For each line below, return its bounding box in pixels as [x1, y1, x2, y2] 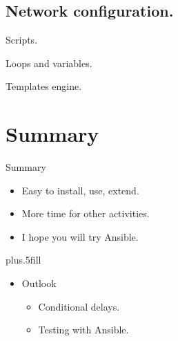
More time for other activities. [21, 206, 150, 221]
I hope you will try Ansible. [21, 229, 139, 243]
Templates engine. [6, 79, 82, 93]
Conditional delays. [38, 299, 120, 313]
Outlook [21, 276, 57, 291]
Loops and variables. [6, 55, 92, 70]
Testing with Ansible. [38, 322, 129, 337]
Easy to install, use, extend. [21, 183, 139, 197]
